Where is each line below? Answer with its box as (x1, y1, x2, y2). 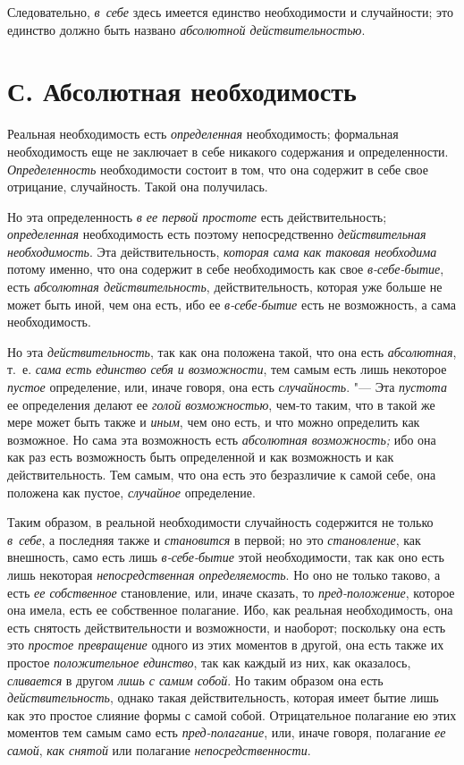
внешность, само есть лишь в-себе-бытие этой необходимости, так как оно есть (7, 548, 444, 566)
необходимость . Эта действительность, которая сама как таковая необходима (7, 242, 437, 260)
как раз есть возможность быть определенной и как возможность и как (7, 447, 394, 466)
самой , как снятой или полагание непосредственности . (7, 740, 311, 759)
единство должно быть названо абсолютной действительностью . (7, 20, 366, 38)
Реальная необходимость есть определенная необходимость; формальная (7, 124, 399, 143)
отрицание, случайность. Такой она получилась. (7, 177, 268, 196)
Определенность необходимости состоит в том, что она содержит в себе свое (7, 159, 428, 178)
